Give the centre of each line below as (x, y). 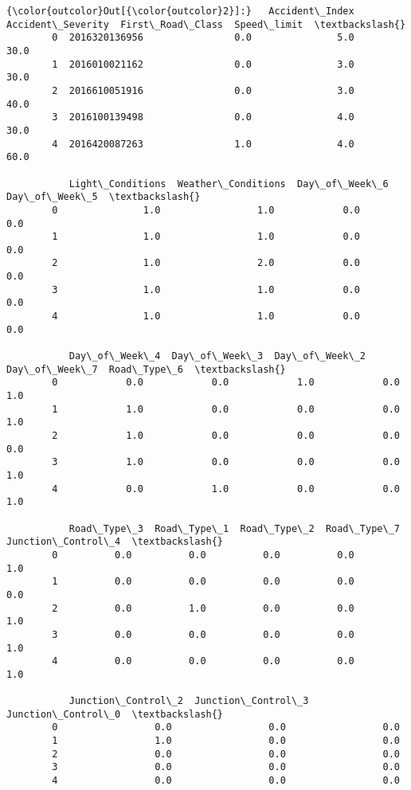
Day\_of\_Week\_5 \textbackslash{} (104, 197)
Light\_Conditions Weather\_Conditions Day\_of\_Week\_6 (229, 184)
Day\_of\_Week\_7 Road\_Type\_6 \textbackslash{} (146, 369)
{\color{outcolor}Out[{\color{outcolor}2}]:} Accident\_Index (180, 11)
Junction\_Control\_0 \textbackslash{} (115, 714)
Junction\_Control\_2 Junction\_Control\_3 (189, 701)
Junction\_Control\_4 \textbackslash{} (115, 542)
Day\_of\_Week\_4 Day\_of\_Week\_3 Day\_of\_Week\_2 (217, 356)
